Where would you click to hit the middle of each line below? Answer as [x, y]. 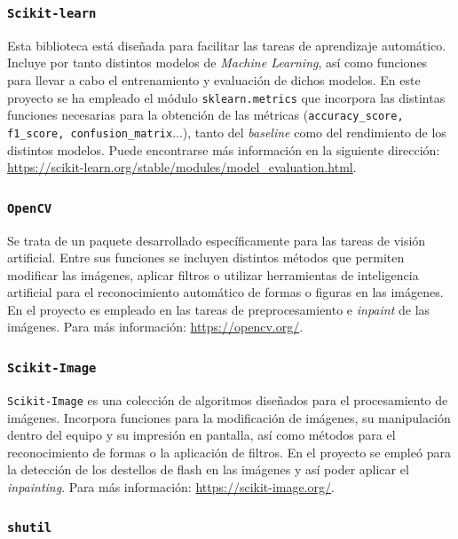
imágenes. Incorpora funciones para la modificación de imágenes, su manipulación [229, 417]
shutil [30, 528]
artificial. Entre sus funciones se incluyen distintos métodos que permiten [206, 258]
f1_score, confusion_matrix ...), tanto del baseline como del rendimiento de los [227, 132]
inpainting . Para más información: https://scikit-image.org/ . [171, 486]
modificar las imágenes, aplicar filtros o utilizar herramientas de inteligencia [213, 274]
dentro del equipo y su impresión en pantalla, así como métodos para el [201, 435]
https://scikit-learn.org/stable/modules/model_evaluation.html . [182, 167]
